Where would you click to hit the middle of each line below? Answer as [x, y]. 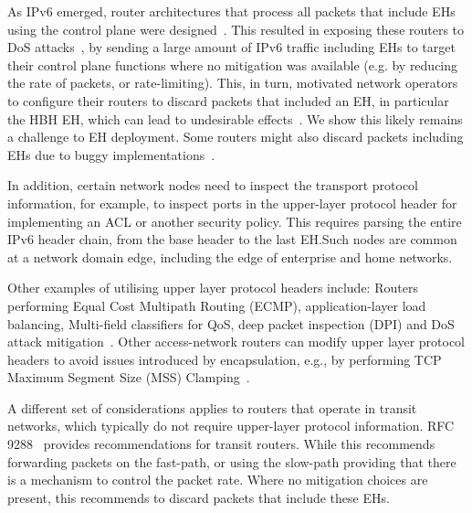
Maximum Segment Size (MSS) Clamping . [129, 377]
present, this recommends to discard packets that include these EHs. [199, 497]
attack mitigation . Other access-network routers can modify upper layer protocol [236, 342]
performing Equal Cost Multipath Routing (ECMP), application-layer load [217, 305]
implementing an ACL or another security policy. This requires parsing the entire [235, 221]
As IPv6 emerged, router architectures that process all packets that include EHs [231, 11]
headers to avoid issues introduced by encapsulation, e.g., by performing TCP [225, 359]
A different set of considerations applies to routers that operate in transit [212, 407]
